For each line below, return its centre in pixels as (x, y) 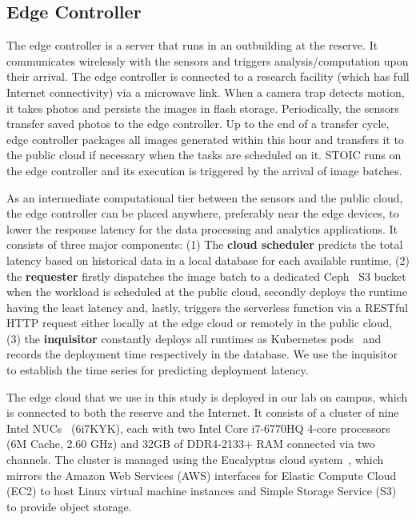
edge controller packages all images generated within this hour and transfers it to (205, 139)
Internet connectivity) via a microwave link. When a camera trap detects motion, (206, 92)
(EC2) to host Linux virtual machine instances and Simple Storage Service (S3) (202, 491)
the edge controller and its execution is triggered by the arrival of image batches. (204, 170)
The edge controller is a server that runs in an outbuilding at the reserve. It (192, 45)
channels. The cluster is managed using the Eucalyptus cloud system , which (195, 460)
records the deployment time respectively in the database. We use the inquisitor (202, 354)
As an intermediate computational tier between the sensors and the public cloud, (205, 197)
